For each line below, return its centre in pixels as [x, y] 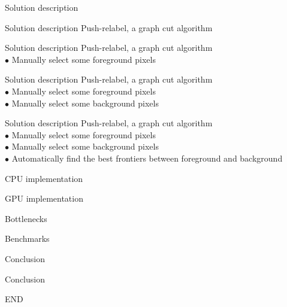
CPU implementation [44, 178]
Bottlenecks [26, 218]
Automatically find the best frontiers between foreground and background [147, 158]
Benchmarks [27, 238]
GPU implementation [44, 198]
